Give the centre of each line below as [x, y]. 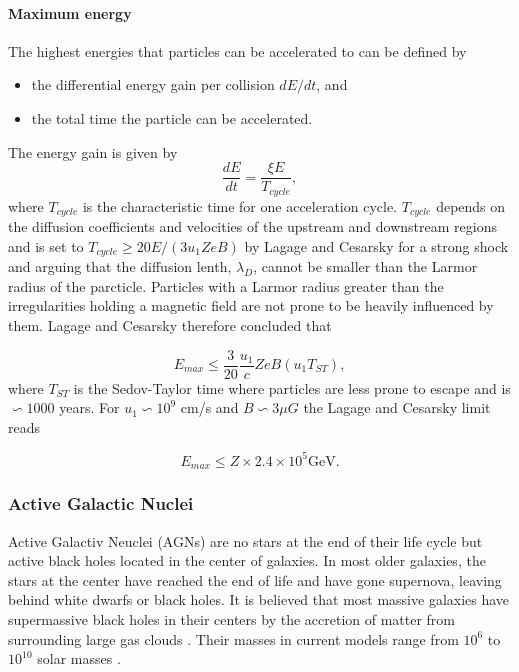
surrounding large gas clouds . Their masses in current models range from [233, 638]
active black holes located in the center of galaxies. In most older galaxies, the [247, 560]
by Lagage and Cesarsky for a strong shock [376, 245]
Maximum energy [70, 12]
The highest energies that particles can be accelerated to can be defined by [237, 50]
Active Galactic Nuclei [101, 503]
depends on [471, 205]
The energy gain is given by [93, 151]
